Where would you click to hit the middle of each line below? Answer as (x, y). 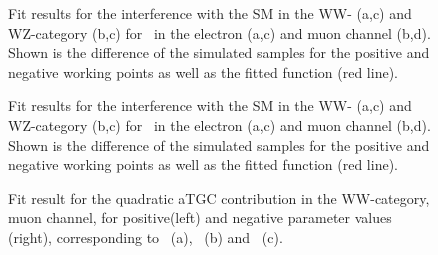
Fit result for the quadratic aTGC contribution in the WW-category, (219, 197)
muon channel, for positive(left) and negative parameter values (200, 217)
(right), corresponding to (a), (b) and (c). (145, 236)
